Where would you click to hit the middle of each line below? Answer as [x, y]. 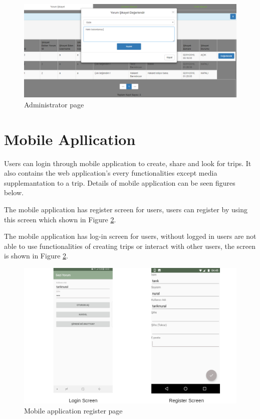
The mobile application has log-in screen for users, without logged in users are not [130, 236]
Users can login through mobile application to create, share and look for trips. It [128, 163]
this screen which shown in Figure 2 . [60, 219]
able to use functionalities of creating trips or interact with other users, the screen [130, 246]
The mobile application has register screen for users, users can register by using [126, 210]
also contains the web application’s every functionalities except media [111, 173]
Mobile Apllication [70, 139]
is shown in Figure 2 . [36, 256]
